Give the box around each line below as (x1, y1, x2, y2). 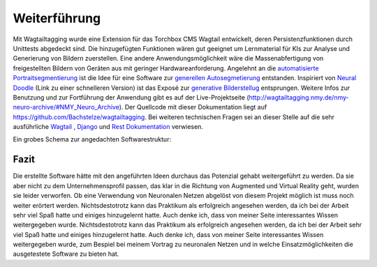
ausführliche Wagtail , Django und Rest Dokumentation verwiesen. (13, 123, 204, 131)
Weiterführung (13, 10, 101, 26)
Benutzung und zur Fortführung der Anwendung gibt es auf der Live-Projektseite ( (13, 93, 249, 101)
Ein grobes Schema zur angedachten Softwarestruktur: (13, 135, 171, 144)
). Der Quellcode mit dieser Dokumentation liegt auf (119, 103, 267, 112)
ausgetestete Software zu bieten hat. (13, 250, 119, 258)
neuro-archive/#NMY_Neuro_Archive (13, 103, 120, 112)
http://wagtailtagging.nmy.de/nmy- (249, 93, 349, 101)
